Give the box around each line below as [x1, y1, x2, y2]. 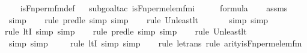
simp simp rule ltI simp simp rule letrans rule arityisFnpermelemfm [8, 36, 302, 49]
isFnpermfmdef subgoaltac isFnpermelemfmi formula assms [20, 2, 288, 14]
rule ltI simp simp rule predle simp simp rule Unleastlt [5, 25, 247, 38]
